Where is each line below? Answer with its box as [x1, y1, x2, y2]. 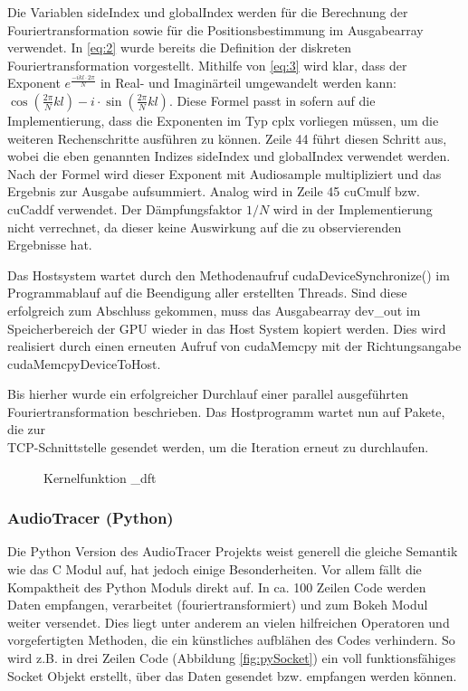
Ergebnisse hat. [7, 235, 92, 254]
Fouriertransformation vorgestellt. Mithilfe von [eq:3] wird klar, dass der [7, 55, 407, 74]
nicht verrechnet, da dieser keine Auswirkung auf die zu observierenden [7, 217, 402, 236]
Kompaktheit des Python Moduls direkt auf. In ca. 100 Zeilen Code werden [7, 577, 426, 596]
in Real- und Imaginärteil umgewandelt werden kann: [100, 73, 396, 92]
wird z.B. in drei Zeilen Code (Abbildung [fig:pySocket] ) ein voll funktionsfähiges [7, 648, 456, 667]
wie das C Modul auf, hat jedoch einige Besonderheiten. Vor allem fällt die [7, 560, 422, 579]
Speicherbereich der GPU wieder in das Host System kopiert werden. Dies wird [7, 318, 446, 337]
